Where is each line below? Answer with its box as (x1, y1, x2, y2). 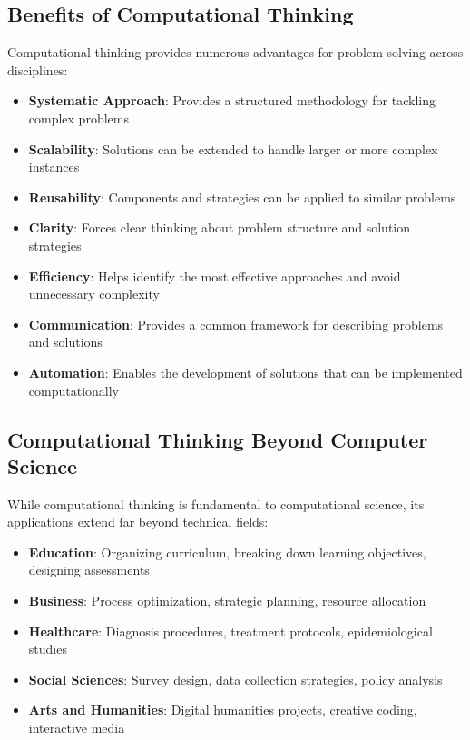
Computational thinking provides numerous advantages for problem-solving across (7, 43, 464, 62)
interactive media (28, 718, 125, 737)
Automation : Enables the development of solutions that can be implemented (28, 362, 463, 381)
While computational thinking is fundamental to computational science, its (7, 494, 425, 513)
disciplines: (7, 60, 68, 79)
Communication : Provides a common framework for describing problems (28, 314, 444, 333)
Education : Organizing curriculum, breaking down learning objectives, (28, 542, 426, 561)
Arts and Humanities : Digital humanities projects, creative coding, (28, 700, 417, 719)
